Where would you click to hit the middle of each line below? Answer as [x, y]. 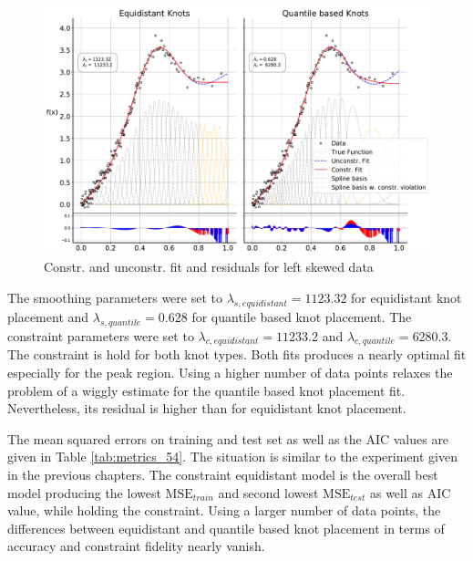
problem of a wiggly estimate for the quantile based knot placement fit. [206, 390]
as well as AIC [410, 492]
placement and [48, 316]
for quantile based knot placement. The [302, 316]
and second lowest [268, 492]
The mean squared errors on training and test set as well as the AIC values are [228, 438]
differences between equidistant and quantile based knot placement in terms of [226, 528]
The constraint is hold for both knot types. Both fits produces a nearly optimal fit [237, 354]
